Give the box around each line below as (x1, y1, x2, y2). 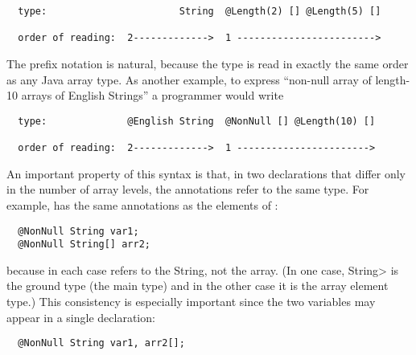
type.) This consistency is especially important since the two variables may (6, 293, 376, 309)
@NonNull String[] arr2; (18, 239, 150, 251)
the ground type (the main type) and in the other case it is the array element (6, 277, 389, 294)
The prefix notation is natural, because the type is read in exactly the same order (6, 55, 409, 71)
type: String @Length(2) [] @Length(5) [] (18, 6, 381, 17)
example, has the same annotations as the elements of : (6, 196, 278, 213)
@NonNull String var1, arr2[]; (18, 337, 185, 349)
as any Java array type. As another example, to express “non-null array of (6, 71, 372, 88)
